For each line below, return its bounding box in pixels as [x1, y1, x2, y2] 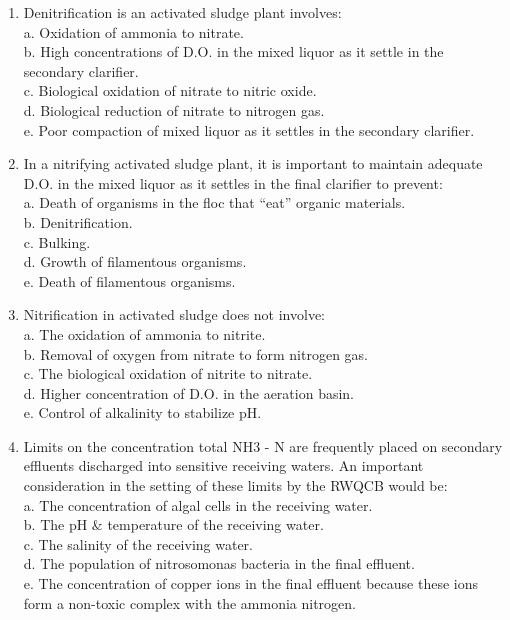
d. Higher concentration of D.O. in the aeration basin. [23, 382, 354, 403]
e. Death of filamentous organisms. [23, 270, 236, 291]
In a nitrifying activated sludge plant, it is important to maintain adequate [23, 153, 483, 174]
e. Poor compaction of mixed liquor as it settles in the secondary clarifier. [23, 119, 475, 140]
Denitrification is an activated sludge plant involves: [23, 2, 342, 22]
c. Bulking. [23, 231, 91, 252]
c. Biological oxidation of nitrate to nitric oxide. [23, 80, 317, 101]
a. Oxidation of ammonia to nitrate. [23, 21, 244, 42]
